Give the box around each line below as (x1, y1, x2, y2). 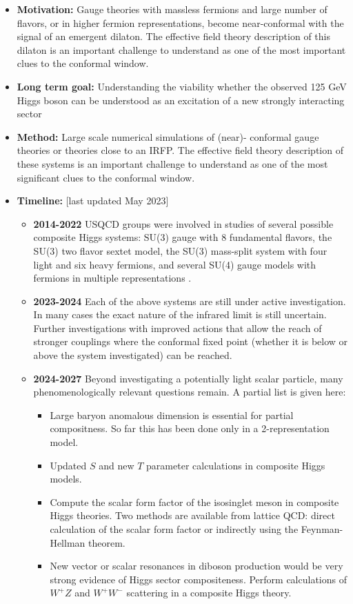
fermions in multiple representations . (33, 271, 192, 285)
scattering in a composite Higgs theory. (126, 585, 292, 600)
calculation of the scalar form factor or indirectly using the (50, 522, 299, 536)
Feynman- (301, 522, 343, 536)
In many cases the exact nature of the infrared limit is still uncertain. (33, 307, 327, 322)
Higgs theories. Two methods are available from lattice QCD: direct (50, 508, 335, 523)
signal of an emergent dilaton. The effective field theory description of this (17, 29, 330, 43)
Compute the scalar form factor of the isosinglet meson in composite (50, 494, 339, 509)
